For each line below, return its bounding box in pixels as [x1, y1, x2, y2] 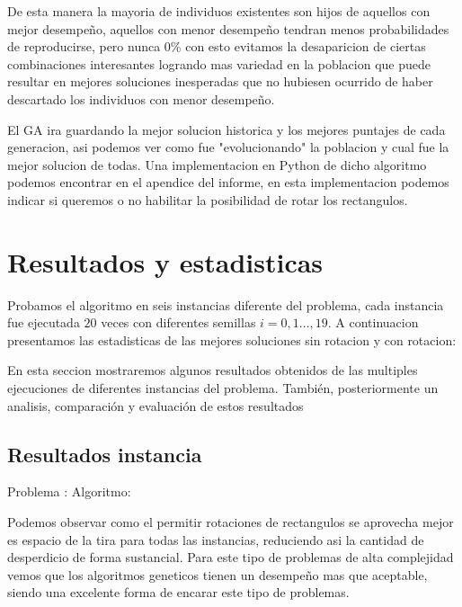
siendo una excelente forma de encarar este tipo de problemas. [7, 583, 350, 602]
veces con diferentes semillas [101, 313, 256, 332]
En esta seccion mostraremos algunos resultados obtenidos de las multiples [7, 361, 418, 379]
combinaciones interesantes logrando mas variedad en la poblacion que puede [7, 54, 431, 73]
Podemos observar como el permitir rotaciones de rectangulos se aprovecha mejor [7, 513, 454, 531]
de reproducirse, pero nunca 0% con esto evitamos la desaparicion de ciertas [7, 37, 426, 56]
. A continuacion [327, 313, 419, 332]
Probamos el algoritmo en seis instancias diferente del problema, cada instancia [7, 295, 444, 314]
